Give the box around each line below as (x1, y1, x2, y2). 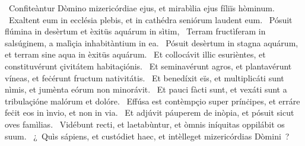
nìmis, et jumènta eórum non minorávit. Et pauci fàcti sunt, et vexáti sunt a (5, 83, 287, 96)
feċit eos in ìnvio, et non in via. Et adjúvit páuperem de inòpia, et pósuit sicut (5, 106, 294, 119)
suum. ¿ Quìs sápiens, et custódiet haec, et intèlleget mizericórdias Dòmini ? (5, 129, 290, 142)
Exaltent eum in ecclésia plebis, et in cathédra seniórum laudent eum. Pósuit (8, 13, 293, 26)
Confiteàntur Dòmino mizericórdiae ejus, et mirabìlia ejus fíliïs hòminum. (8, 2, 275, 14)
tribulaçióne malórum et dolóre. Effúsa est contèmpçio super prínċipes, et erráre (5, 94, 300, 107)
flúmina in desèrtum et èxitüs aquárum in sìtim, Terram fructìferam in (5, 25, 266, 37)
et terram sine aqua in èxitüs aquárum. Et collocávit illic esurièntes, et (5, 48, 266, 61)
